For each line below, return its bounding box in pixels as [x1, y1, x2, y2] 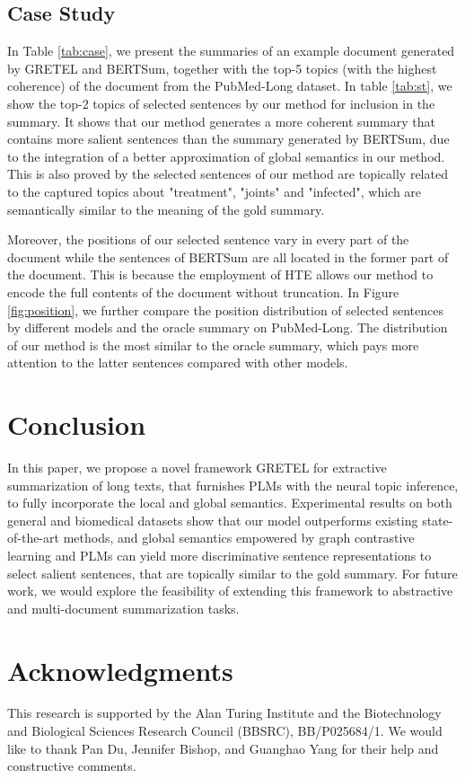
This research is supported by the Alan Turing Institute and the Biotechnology [7, 703, 442, 722]
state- [422, 510, 453, 529]
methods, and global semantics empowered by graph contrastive [63, 528, 415, 547]
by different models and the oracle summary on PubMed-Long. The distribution [7, 318, 448, 337]
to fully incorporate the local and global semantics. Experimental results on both [7, 493, 452, 512]
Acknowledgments [7, 651, 233, 688]
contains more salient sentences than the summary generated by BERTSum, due [7, 129, 450, 148]
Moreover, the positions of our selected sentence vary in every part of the [7, 230, 409, 249]
